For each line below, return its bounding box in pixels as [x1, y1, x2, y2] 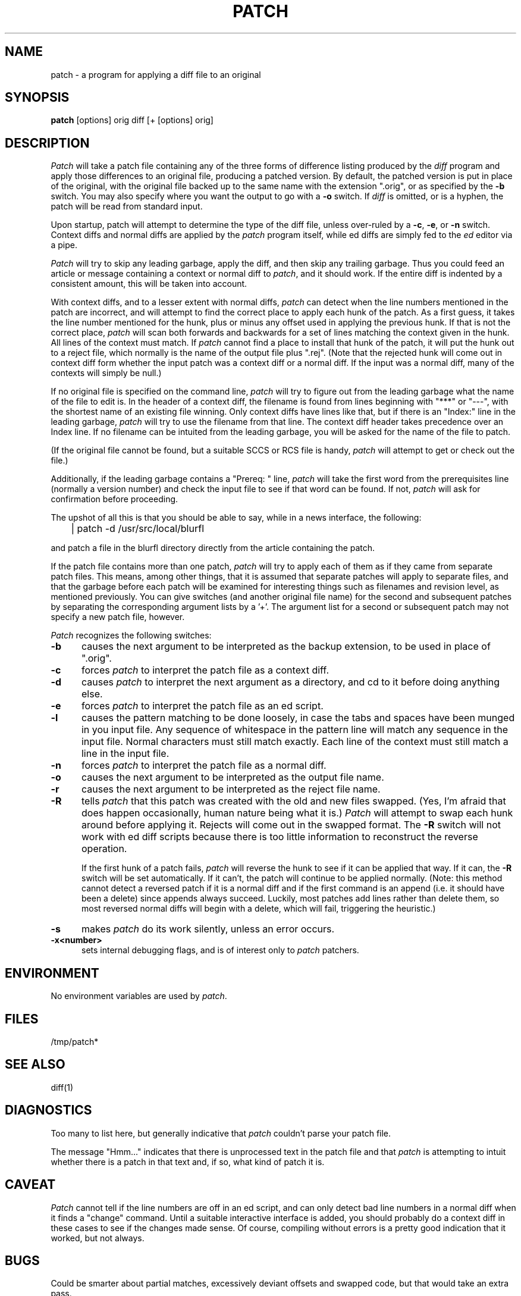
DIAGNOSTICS [5, 1103, 92, 1118]
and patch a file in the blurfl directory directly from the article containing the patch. [51, 543, 375, 553]
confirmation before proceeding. [51, 494, 178, 505]
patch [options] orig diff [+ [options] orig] [51, 115, 214, 126]
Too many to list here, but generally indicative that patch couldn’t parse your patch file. [51, 1128, 391, 1138]
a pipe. [51, 240, 77, 251]
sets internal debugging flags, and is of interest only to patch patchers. [81, 945, 359, 956]
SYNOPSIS [5, 90, 70, 105]
